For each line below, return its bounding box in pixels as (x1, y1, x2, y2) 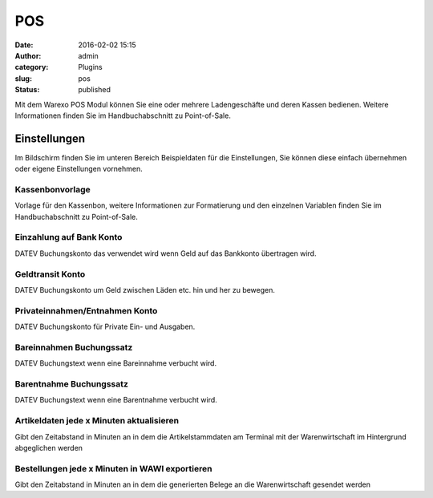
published (78, 85, 111, 95)
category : (14, 63, 49, 72)
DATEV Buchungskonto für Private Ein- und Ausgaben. (14, 322, 196, 332)
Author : (14, 51, 42, 60)
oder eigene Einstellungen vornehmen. (14, 164, 144, 174)
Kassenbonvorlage (14, 184, 91, 195)
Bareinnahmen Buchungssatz (14, 342, 133, 353)
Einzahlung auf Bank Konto (14, 232, 123, 243)
